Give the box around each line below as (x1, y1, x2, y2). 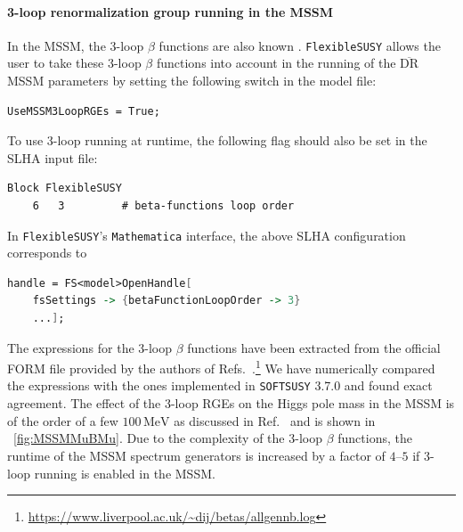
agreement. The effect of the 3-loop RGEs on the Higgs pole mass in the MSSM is (7, 394, 455, 413)
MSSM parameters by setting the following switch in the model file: (7, 71, 377, 90)
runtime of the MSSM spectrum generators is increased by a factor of (7, 446, 386, 464)
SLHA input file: (7, 148, 98, 167)
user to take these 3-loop (7, 53, 142, 72)
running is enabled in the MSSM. (34, 463, 215, 482)
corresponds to (7, 243, 87, 262)
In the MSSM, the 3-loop (7, 36, 144, 54)
